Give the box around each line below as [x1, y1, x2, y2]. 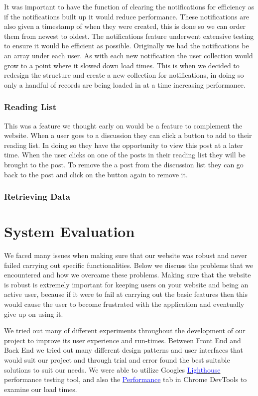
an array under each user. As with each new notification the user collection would [4, 50, 253, 60]
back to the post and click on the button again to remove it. [4, 169, 188, 179]
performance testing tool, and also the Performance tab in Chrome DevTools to [4, 374, 247, 385]
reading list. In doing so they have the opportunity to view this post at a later [4, 139, 243, 150]
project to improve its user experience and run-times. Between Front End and [4, 335, 241, 345]
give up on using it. [4, 308, 63, 319]
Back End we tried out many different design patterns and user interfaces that [4, 345, 243, 355]
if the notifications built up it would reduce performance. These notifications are [4, 11, 249, 21]
